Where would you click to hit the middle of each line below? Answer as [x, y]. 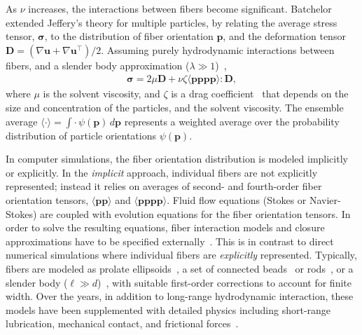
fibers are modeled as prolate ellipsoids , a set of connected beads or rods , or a [180, 268]
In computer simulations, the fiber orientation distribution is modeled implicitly [177, 159]
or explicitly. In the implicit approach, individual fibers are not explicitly [162, 172]
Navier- [325, 199]
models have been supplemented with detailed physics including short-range [168, 309]
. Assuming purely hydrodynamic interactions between [218, 49]
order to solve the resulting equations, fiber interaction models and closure [165, 227]
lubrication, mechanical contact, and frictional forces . [122, 323]
